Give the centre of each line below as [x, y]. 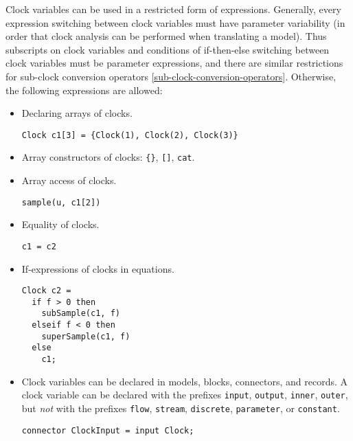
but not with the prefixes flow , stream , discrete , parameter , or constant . [181, 408]
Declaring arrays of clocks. [77, 113]
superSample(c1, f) [86, 336]
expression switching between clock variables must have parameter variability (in [175, 22]
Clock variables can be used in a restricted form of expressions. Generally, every [173, 9]
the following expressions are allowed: [84, 90]
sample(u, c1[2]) [61, 202]
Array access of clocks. [69, 180]
